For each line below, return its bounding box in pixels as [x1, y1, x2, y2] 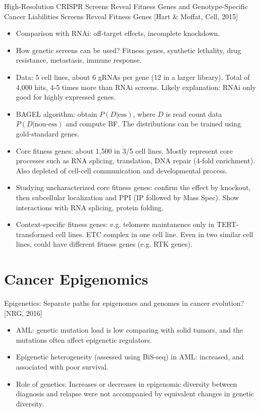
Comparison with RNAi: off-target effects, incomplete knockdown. [16, 28, 220, 38]
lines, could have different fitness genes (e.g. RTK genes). [16, 239, 192, 249]
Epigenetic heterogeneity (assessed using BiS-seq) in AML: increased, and [16, 351, 244, 362]
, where [133, 108, 155, 119]
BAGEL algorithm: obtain [16, 108, 97, 119]
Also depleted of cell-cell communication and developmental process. [16, 165, 228, 175]
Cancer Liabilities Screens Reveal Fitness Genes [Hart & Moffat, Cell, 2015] [4, 11, 238, 21]
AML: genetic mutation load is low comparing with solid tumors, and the [16, 325, 243, 335]
